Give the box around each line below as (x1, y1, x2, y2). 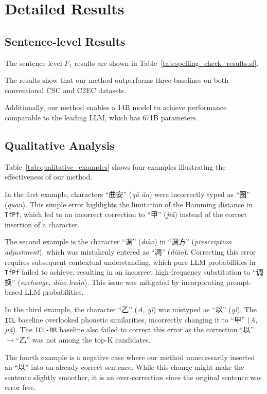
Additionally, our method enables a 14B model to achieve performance (5, 102, 227, 113)
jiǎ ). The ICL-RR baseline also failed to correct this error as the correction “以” (5, 324, 254, 335)
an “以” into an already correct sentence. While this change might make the (5, 362, 244, 372)
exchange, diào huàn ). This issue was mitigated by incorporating (20, 276, 224, 287)
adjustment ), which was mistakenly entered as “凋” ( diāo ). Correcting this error (5, 246, 256, 257)
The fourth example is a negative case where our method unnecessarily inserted (5, 351, 255, 362)
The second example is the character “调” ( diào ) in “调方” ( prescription (5, 236, 232, 247)
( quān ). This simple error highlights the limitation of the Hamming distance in (5, 199, 253, 209)
